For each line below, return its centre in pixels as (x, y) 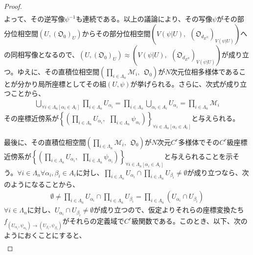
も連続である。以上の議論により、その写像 (144, 19)
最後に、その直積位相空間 (45, 142)
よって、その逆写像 (34, 19)
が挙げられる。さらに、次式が (178, 83)
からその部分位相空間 (116, 33)
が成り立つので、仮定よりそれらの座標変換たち (169, 210)
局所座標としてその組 (72, 83)
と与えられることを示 (198, 156)
